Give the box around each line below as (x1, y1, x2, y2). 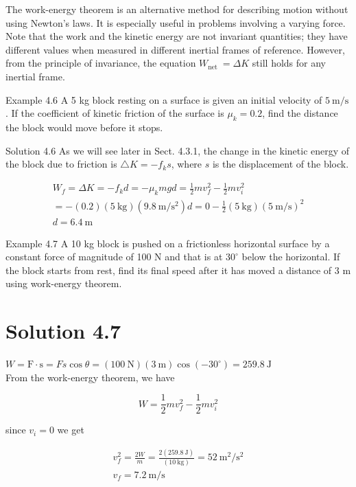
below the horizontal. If (241, 249, 340, 264)
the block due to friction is (5, 157, 117, 171)
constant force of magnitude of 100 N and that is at (5, 249, 223, 264)
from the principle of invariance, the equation (5, 56, 196, 70)
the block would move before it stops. (5, 120, 163, 134)
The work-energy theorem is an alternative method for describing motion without (5, 2, 348, 16)
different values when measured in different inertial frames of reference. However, (5, 42, 345, 56)
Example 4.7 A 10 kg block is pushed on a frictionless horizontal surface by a (5, 236, 330, 250)
